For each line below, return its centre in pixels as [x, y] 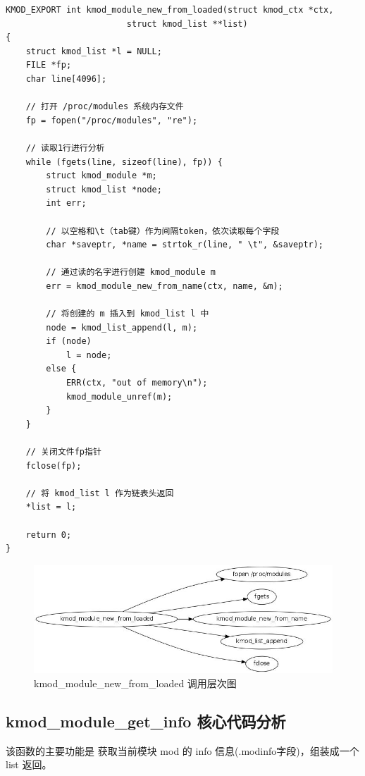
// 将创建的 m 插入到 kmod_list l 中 [128, 314]
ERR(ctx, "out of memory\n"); [137, 383]
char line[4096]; [66, 79]
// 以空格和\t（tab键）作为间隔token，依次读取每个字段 [163, 231]
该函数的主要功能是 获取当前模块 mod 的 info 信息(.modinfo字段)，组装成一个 [182, 750]
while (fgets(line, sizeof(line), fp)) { [124, 162]
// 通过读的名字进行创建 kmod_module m [131, 272]
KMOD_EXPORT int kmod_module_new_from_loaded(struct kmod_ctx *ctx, [170, 10]
